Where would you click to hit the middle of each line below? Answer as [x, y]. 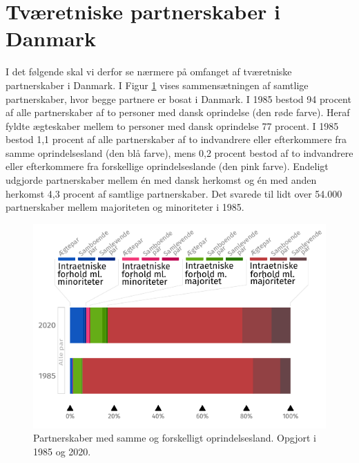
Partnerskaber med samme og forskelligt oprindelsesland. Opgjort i [175, 438]
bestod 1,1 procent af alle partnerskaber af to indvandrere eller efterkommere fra [176, 139]
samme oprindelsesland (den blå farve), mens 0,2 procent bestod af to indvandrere [179, 152]
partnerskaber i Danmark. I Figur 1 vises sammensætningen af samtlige [157, 85]
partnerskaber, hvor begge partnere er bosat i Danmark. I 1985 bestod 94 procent [178, 98]
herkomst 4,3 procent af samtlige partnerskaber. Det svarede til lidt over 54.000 [174, 193]
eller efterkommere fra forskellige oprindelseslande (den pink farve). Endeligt [167, 166]
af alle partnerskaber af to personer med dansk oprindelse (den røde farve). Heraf [178, 112]
